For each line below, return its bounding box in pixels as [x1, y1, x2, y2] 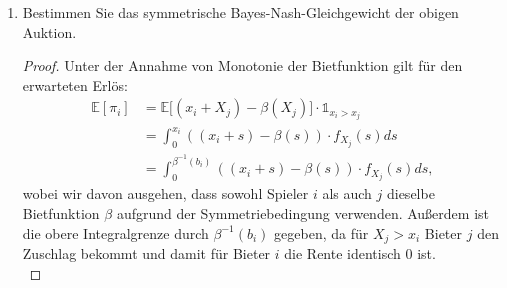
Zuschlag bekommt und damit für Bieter [22, 242, 271, 263]
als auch [322, 183, 372, 204]
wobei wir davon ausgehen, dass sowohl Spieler [22, 183, 309, 204]
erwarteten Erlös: [22, 74, 128, 95]
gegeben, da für [274, 222, 369, 243]
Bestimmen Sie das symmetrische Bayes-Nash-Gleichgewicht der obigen [22, 2, 459, 22]
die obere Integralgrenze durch [22, 222, 209, 243]
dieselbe [386, 183, 435, 204]
